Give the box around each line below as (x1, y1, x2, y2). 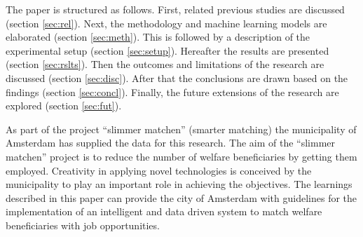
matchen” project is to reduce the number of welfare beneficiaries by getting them (6, 149, 357, 163)
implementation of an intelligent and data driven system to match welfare (6, 204, 322, 219)
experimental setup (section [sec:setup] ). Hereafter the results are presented (6, 43, 329, 57)
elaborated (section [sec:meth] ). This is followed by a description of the (6, 29, 310, 44)
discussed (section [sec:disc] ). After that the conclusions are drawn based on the (6, 70, 348, 85)
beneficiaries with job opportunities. (6, 217, 160, 232)
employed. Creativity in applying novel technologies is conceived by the (6, 163, 312, 177)
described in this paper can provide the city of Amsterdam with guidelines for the (6, 190, 357, 205)
